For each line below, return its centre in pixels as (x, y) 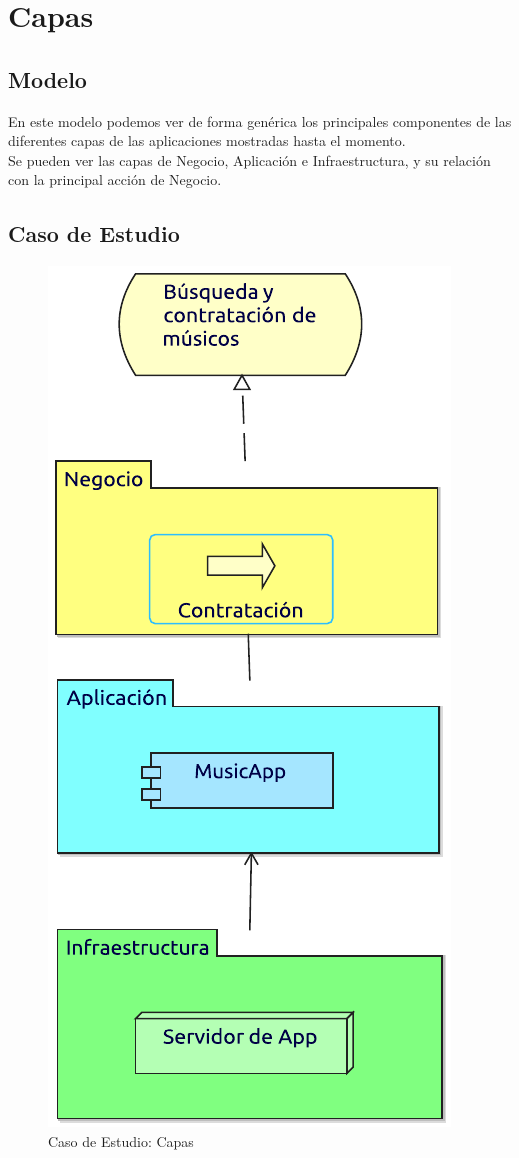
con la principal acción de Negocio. (115, 179)
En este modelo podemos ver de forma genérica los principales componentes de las (260, 120)
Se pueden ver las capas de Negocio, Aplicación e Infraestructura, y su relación (249, 159)
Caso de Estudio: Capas (121, 1140)
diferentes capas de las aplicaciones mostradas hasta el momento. (207, 140)
